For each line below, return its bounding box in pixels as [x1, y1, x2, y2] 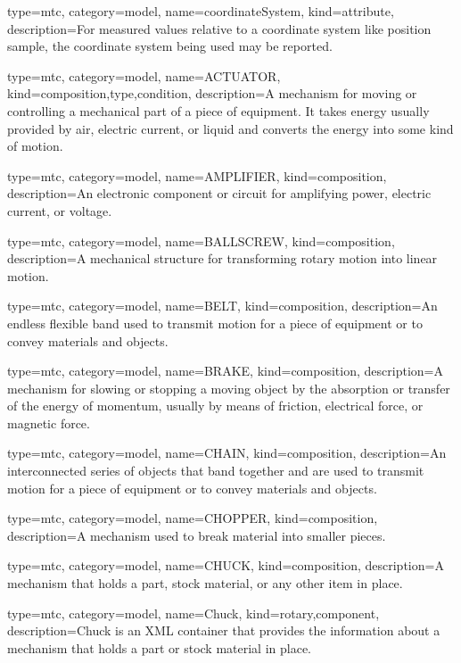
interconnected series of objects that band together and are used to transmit [7, 461, 424, 480]
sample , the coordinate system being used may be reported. [7, 37, 333, 55]
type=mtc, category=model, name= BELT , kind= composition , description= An [7, 296, 438, 315]
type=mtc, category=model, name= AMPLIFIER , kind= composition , [7, 166, 387, 185]
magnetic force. [7, 413, 90, 432]
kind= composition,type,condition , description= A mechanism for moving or [7, 84, 417, 103]
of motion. [7, 137, 63, 155]
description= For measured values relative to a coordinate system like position [7, 19, 432, 37]
